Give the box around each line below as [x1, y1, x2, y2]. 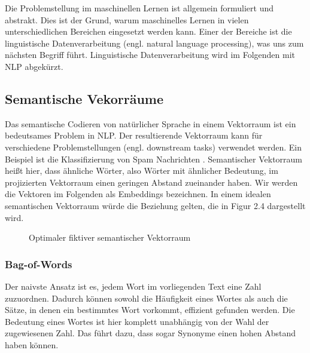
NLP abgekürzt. [5, 60, 63, 72]
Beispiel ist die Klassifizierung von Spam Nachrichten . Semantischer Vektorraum [5, 152, 302, 165]
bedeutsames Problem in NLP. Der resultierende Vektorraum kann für [5, 129, 263, 142]
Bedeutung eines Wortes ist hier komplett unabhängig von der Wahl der [5, 315, 269, 327]
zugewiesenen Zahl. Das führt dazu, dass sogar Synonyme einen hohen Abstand [5, 327, 296, 339]
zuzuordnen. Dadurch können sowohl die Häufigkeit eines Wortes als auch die [5, 291, 288, 304]
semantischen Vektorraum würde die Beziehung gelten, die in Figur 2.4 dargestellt [5, 199, 306, 211]
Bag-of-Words [5, 256, 72, 271]
